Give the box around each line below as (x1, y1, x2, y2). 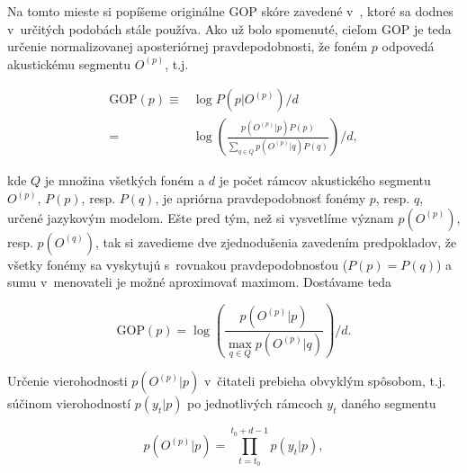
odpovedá (382, 37, 435, 56)
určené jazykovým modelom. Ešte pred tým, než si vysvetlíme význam (7, 208, 394, 227)
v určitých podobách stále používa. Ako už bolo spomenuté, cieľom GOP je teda (7, 19, 452, 38)
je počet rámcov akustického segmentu (219, 171, 431, 190)
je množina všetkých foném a (44, 171, 205, 190)
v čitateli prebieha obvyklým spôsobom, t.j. (203, 371, 446, 390)
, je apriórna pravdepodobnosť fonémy (155, 189, 366, 208)
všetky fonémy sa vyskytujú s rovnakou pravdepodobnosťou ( (7, 254, 348, 273)
